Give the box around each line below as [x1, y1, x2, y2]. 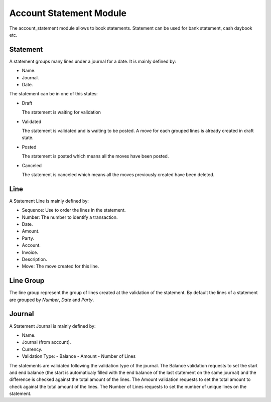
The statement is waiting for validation [22, 109, 101, 115]
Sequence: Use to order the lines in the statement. [22, 207, 126, 213]
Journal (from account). [22, 339, 71, 345]
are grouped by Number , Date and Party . [9, 297, 94, 303]
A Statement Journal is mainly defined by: [9, 323, 96, 329]
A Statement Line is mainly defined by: [9, 198, 89, 204]
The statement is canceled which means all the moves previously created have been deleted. [22, 171, 215, 178]
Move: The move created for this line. [22, 263, 99, 270]
